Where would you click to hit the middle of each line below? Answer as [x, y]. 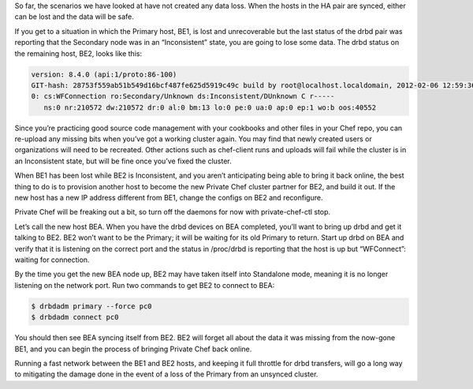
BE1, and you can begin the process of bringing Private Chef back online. [133, 349]
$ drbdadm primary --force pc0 [92, 306]
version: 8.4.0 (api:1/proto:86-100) [104, 74]
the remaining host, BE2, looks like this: [78, 53]
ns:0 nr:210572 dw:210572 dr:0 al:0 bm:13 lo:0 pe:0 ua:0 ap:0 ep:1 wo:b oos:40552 [210, 107]
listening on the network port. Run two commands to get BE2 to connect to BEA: [145, 285]
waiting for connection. [52, 260]
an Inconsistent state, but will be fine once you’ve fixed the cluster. [123, 161]
